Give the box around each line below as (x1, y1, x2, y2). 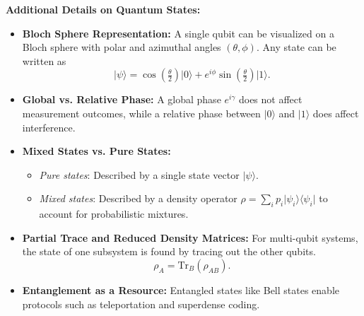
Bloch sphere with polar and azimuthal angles (22, 40, 221, 54)
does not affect (238, 92, 303, 107)
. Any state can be (256, 40, 336, 54)
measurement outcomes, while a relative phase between (22, 105, 261, 120)
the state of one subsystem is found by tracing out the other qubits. (22, 244, 316, 259)
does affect (312, 105, 359, 120)
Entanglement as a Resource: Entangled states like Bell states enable (22, 282, 339, 297)
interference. (22, 119, 76, 134)
